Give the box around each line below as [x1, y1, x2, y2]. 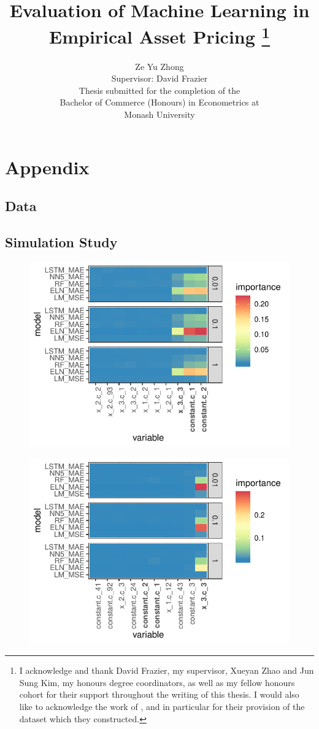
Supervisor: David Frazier [111, 72, 208, 85]
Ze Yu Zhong [135, 60, 184, 72]
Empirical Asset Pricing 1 [49, 21, 270, 49]
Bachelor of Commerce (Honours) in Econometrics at [60, 96, 259, 109]
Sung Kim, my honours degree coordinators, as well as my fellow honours [19, 676, 295, 688]
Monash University [124, 108, 195, 121]
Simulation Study [5, 232, 118, 251]
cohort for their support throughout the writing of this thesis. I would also [19, 688, 299, 701]
